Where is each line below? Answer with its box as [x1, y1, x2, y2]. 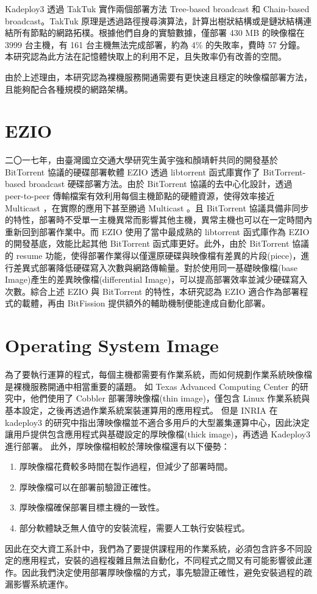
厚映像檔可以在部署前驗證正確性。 [19, 480, 156, 493]
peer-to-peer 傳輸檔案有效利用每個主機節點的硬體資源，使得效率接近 [5, 189, 275, 202]
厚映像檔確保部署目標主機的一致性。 [19, 501, 165, 514]
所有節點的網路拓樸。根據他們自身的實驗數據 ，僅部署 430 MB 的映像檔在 [13, 26, 305, 39]
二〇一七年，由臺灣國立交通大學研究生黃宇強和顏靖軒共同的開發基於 [5, 154, 278, 166]
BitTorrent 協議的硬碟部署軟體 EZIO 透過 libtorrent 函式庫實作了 [5, 165, 260, 178]
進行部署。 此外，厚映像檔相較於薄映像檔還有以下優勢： [5, 439, 230, 452]
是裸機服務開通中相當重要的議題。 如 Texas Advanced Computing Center [5, 380, 289, 392]
